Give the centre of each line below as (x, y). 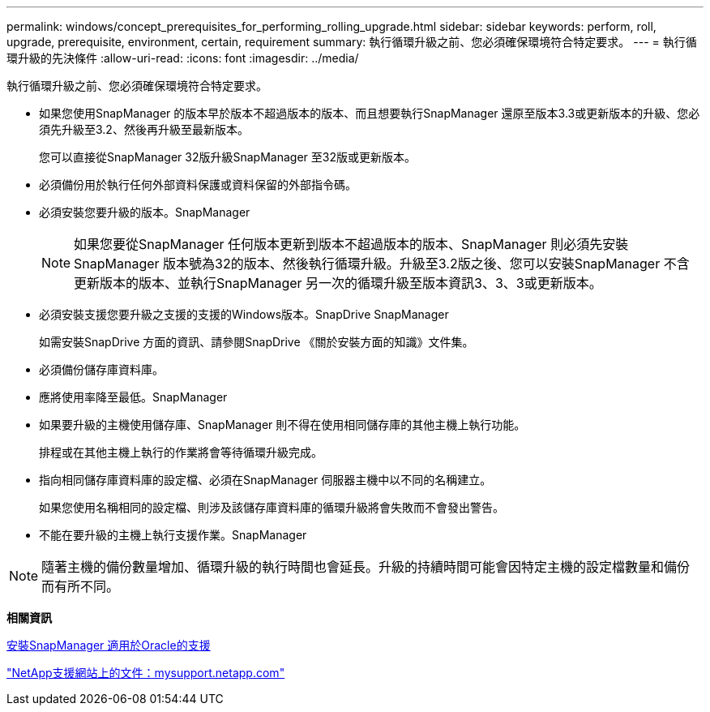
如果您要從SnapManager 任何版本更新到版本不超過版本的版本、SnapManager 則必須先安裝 (351, 244)
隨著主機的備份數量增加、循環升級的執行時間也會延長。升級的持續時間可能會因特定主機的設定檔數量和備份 (366, 567)
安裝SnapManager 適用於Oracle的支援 (109, 645)
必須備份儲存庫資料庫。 (101, 369)
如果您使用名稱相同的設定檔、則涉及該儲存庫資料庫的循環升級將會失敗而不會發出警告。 (272, 507)
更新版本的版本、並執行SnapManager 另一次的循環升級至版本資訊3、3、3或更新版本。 (338, 283)
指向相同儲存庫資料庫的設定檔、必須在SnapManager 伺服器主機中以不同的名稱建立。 (265, 480)
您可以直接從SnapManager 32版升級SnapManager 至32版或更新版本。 (227, 157)
